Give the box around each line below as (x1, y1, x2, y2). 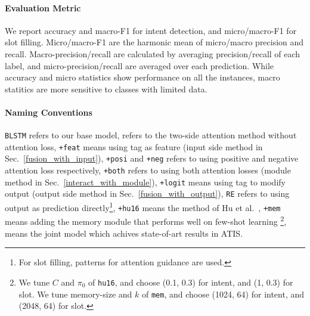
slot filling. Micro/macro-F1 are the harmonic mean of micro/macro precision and (5, 36, 304, 48)
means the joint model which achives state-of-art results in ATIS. (5, 227, 243, 239)
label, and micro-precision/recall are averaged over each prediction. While (5, 59, 274, 72)
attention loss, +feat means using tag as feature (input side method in (5, 140, 263, 153)
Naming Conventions (5, 106, 92, 118)
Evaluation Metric (5, 1, 81, 14)
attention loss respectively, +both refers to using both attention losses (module (5, 164, 291, 176)
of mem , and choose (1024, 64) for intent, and (141, 287, 305, 300)
